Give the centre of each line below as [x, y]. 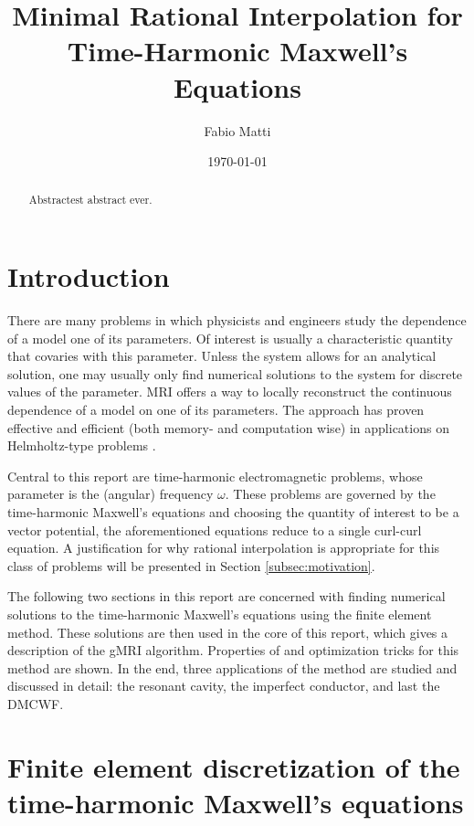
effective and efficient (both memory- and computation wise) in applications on [228, 427]
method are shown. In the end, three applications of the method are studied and [232, 667]
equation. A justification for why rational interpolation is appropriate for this [224, 548]
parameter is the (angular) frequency [111, 494]
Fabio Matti [237, 130]
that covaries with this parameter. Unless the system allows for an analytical [222, 356]
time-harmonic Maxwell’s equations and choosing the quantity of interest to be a [233, 512]
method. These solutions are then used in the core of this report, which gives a [228, 632]
